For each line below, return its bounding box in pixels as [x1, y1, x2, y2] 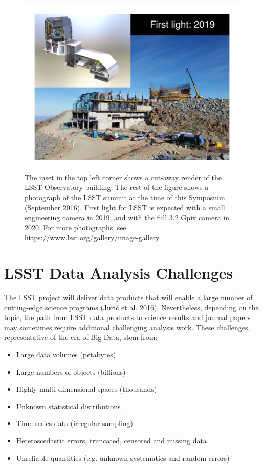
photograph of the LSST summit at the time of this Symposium [25, 192, 225, 203]
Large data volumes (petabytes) [16, 349, 116, 360]
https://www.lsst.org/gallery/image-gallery [25, 232, 160, 243]
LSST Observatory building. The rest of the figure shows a [25, 182, 209, 193]
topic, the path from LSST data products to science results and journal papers [4, 312, 251, 323]
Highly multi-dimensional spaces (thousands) [16, 384, 157, 394]
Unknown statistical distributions [16, 400, 121, 411]
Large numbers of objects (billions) [16, 366, 126, 377]
